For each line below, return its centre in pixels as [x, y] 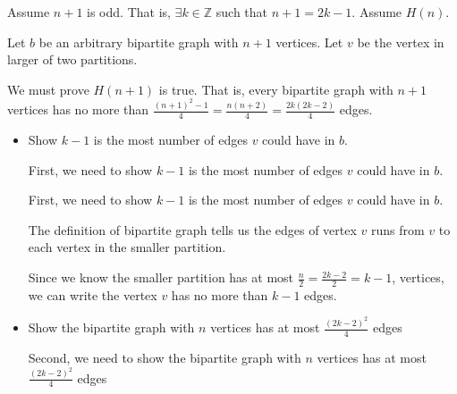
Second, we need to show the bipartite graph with [165, 358]
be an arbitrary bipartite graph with [139, 42]
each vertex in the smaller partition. [127, 247]
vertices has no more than [78, 109]
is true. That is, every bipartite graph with [276, 89]
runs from [398, 229]
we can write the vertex [93, 294]
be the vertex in [401, 42]
